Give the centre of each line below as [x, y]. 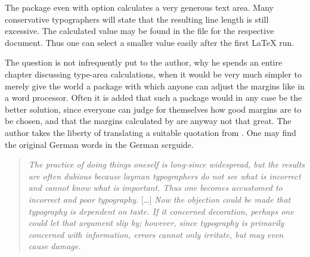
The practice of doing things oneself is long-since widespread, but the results [167, 164]
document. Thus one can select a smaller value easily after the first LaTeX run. [150, 42]
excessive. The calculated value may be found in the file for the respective [139, 31]
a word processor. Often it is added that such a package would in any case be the [154, 97]
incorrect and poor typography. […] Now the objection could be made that [159, 199]
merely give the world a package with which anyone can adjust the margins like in [155, 86]
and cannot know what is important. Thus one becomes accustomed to [155, 188]
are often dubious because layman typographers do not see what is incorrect [165, 176]
